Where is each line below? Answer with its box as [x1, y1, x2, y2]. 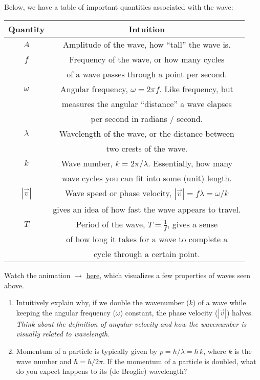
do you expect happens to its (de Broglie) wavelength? [16, 366, 187, 376]
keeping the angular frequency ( [16, 307, 116, 318]
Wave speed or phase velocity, [64, 186, 172, 199]
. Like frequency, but [159, 82, 233, 95]
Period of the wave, [76, 218, 145, 230]
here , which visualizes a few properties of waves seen [86, 270, 251, 281]
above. [4, 280, 24, 290]
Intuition [128, 23, 165, 35]
